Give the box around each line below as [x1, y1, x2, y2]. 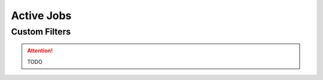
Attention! [27, 47, 53, 54]
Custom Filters [11, 26, 71, 37]
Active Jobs [11, 9, 72, 22]
